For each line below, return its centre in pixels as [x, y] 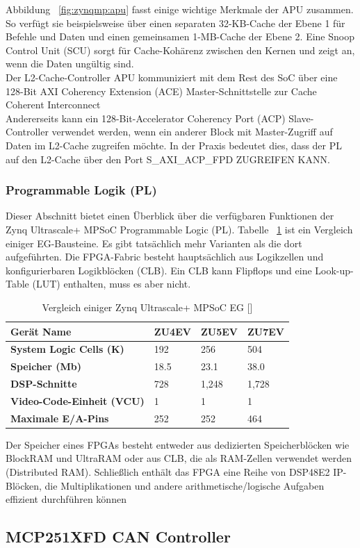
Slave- [301, 118]
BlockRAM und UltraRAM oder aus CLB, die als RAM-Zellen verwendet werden [179, 458]
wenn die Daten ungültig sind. [70, 64]
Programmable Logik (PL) [81, 190]
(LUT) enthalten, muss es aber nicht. [112, 284]
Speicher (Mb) [46, 366]
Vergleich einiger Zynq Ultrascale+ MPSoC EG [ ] [147, 307]
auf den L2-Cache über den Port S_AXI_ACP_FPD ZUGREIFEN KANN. [168, 159]
